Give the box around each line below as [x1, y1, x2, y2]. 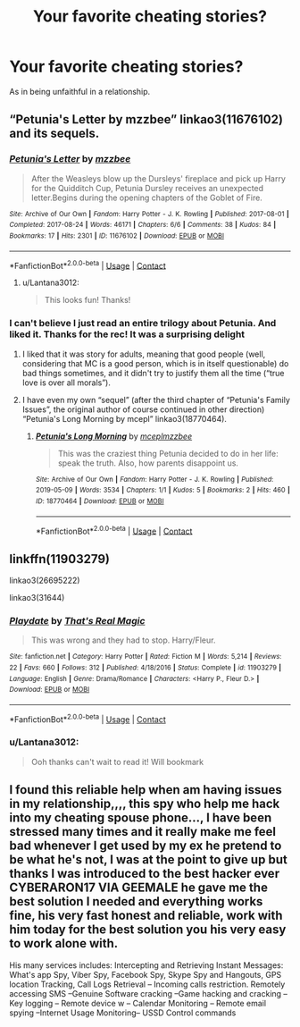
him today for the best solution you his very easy [9, 922, 287, 938]
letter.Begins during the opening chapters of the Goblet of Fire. [30, 192, 263, 203]
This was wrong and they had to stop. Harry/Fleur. [30, 635, 216, 645]
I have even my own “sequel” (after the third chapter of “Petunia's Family [21, 394, 290, 405]
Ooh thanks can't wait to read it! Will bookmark [30, 756, 204, 767]
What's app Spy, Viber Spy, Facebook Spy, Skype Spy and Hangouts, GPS [9, 969, 282, 980]
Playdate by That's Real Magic [9, 614, 146, 627]
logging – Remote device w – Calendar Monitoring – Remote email [25, 998, 266, 1008]
